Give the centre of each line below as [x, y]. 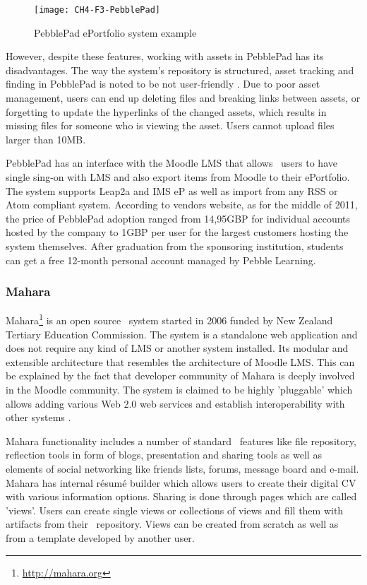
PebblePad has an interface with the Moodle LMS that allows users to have [172, 163]
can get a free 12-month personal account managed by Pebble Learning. [161, 260]
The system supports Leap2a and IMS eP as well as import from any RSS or [172, 190]
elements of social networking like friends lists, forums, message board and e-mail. [182, 468]
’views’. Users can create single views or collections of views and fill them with [175, 510]
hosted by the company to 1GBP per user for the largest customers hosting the [177, 232]
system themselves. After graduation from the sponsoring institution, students [175, 246]
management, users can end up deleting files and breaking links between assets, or [183, 98]
